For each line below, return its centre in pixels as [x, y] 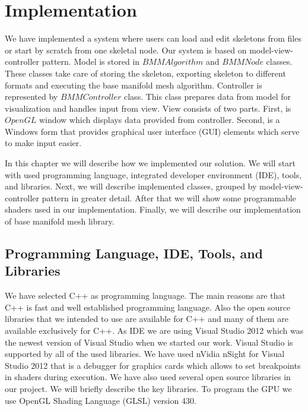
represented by [31, 97]
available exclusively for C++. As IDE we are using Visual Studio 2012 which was [154, 330]
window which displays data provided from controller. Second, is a [159, 120]
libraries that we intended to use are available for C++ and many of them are [147, 319]
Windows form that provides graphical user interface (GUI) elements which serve [152, 131]
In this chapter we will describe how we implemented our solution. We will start [150, 163]
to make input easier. [43, 143]
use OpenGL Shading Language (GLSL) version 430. [101, 400]
